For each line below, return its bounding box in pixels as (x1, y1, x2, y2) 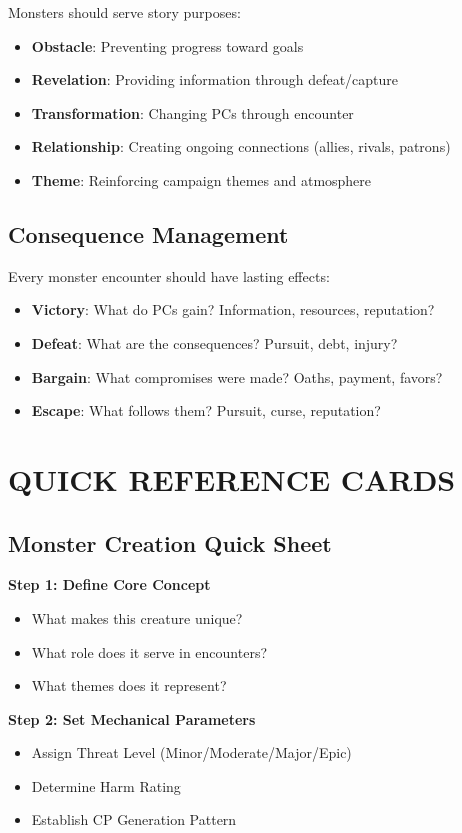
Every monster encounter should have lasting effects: (8, 265, 330, 286)
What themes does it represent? (31, 675, 227, 696)
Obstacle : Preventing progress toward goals (31, 35, 304, 56)
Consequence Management (8, 218, 289, 249)
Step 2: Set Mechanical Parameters (8, 708, 256, 729)
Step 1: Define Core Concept (8, 574, 211, 595)
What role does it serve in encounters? (31, 641, 268, 662)
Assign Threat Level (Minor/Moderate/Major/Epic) (31, 742, 352, 763)
